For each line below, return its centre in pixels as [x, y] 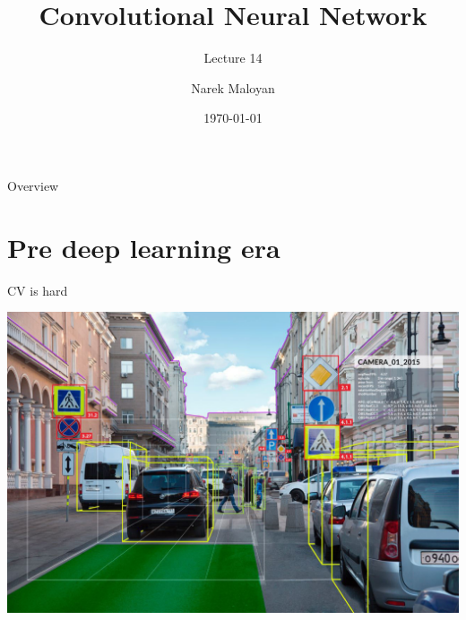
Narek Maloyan [233, 87]
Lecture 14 [233, 58]
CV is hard [38, 290]
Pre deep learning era [144, 247]
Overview [33, 185]
